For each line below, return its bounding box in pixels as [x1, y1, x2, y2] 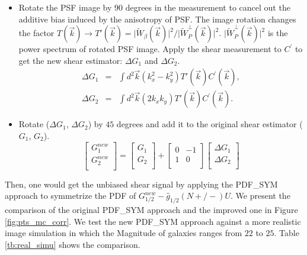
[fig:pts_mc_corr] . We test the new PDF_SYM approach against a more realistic [5, 215, 301, 227]
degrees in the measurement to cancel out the [125, 1, 290, 13]
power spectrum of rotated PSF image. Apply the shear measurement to [18, 43, 282, 55]
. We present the [231, 189, 290, 202]
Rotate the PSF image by [18, 1, 112, 13]
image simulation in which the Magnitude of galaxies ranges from [5, 227, 242, 239]
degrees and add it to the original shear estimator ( [116, 118, 303, 130]
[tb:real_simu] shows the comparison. [5, 238, 140, 250]
